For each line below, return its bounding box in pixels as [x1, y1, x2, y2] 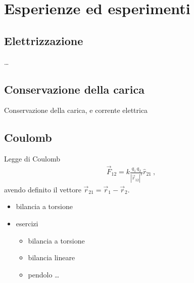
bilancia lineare [28, 252, 75, 263]
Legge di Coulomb [4, 153, 61, 164]
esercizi [16, 218, 38, 229]
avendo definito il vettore [4, 184, 81, 194]
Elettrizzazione [4, 32, 83, 48]
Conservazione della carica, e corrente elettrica [4, 105, 148, 115]
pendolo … [28, 269, 60, 279]
